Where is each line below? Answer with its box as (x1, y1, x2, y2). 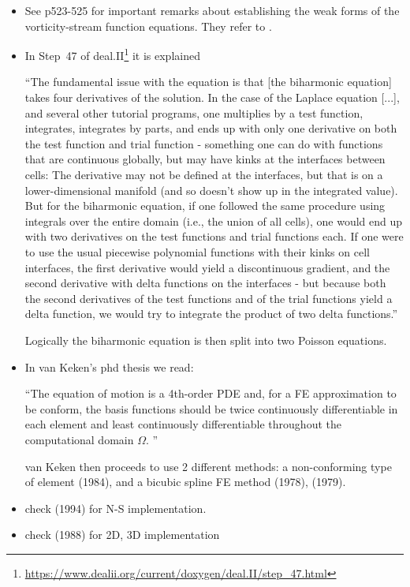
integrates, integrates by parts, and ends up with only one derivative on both (24, 120, 397, 136)
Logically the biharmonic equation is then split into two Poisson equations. (24, 331, 387, 348)
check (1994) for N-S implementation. (24, 499, 207, 516)
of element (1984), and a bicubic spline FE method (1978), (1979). (24, 473, 346, 490)
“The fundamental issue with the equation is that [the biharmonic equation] (24, 73, 392, 90)
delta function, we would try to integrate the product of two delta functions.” (24, 305, 398, 322)
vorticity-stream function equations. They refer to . (24, 17, 272, 34)
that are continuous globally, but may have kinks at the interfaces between (24, 151, 386, 167)
